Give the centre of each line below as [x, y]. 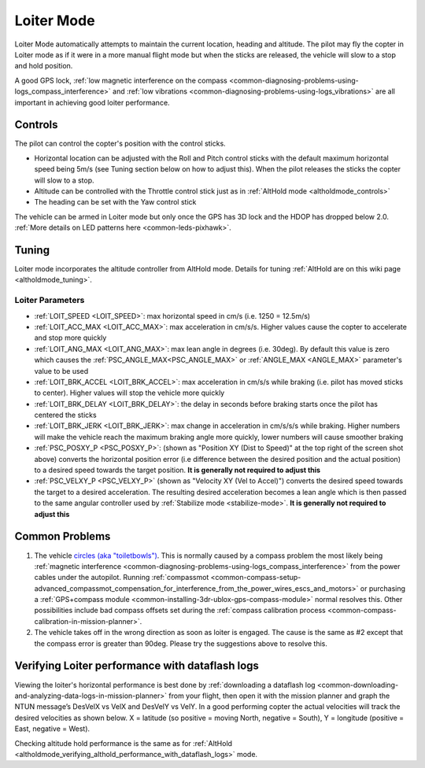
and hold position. [44, 66]
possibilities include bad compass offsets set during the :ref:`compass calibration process [180, 611]
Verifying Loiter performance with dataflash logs [137, 666]
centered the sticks [66, 415]
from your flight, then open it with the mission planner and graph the [279, 696]
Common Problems [63, 536]
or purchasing [382, 588]
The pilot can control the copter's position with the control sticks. [120, 144]
